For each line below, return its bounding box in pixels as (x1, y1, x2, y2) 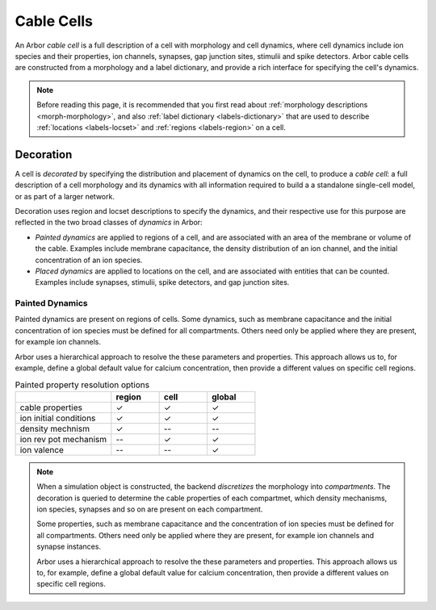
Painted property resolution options (15, 379, 149, 391)
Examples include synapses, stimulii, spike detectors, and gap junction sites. (35, 278, 290, 287)
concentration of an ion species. (35, 255, 143, 265)
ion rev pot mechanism (19, 433, 107, 445)
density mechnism (19, 423, 90, 434)
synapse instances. (36, 541, 101, 552)
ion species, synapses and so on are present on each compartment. (36, 504, 263, 514)
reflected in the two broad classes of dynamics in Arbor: (15, 218, 203, 228)
